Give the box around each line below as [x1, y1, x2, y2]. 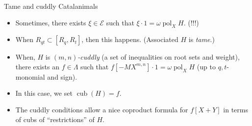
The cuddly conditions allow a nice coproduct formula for [15, 104, 188, 114]
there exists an [15, 61, 60, 71]
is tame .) [188, 34, 215, 44]
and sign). [47, 71, 77, 82]
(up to [197, 61, 216, 71]
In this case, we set [15, 88, 73, 98]
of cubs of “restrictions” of [15, 114, 95, 124]
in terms [223, 104, 248, 114]
